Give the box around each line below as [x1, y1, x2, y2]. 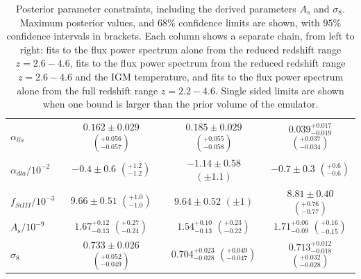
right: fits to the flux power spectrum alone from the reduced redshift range [19, 42, 342, 56]
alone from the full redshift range [17, 83, 158, 97]
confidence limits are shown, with [178, 15, 320, 29]
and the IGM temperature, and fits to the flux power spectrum [75, 69, 344, 83]
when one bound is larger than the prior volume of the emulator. [42, 96, 319, 111]
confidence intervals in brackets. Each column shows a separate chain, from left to [6, 28, 355, 43]
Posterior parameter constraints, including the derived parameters [16, 1, 296, 15]
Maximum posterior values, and [19, 15, 155, 29]
